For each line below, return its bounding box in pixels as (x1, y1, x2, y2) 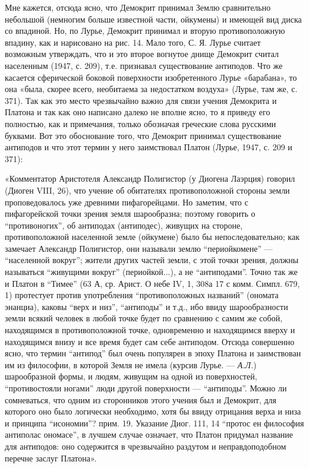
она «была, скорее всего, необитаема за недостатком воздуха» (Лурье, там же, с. (5, 83, 298, 95)
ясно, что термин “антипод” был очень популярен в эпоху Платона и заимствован (5, 347, 301, 359)
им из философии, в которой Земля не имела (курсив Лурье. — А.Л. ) (5, 358, 257, 371)
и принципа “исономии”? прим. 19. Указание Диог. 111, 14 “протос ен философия (5, 416, 304, 429)
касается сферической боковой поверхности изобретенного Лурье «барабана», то (5, 71, 297, 83)
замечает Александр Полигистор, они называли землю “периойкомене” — (5, 242, 273, 254)
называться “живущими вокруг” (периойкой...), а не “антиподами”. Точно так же (5, 265, 298, 278)
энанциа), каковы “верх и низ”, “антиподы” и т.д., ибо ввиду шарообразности (5, 300, 288, 312)
